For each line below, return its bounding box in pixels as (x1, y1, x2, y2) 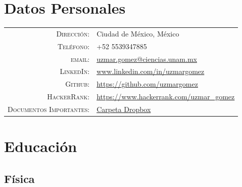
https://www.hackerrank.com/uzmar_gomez (96, 91, 235, 102)
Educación (4, 136, 77, 157)
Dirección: (56, 28, 90, 39)
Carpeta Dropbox (96, 103, 151, 114)
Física (4, 170, 35, 186)
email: (70, 53, 90, 64)
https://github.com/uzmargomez (96, 79, 198, 89)
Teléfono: (57, 41, 90, 51)
